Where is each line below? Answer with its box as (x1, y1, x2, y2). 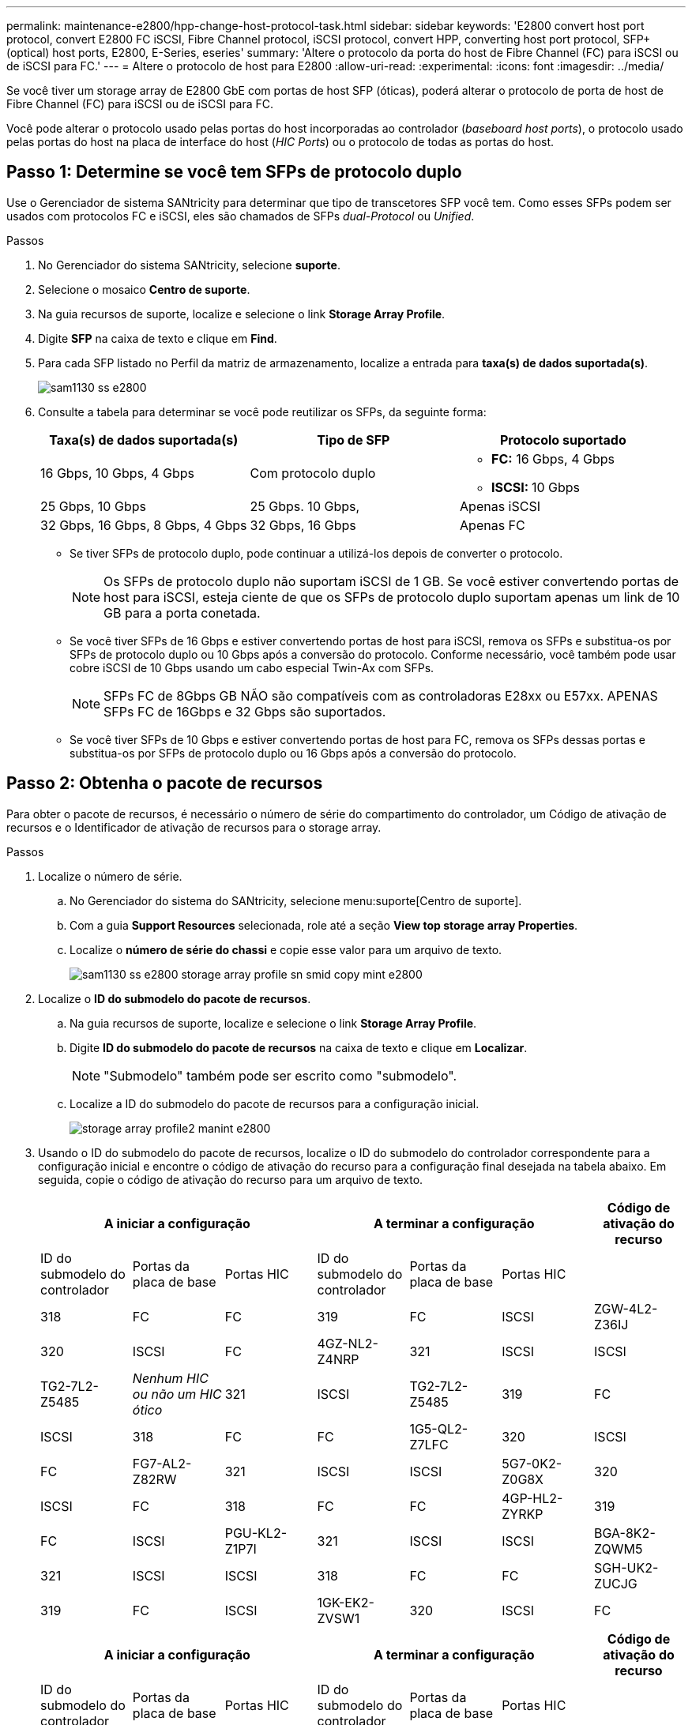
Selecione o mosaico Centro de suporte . (38, 282, 250, 296)
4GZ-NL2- (317, 1335, 378, 1351)
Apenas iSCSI (460, 498, 540, 514)
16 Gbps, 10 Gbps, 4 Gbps (40, 464, 195, 481)
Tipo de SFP (317, 431, 390, 448)
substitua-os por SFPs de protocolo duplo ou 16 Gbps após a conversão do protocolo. (70, 746, 517, 760)
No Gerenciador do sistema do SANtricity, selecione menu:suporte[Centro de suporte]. (70, 893, 522, 908)
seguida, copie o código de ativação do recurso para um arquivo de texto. (38, 1172, 423, 1186)
